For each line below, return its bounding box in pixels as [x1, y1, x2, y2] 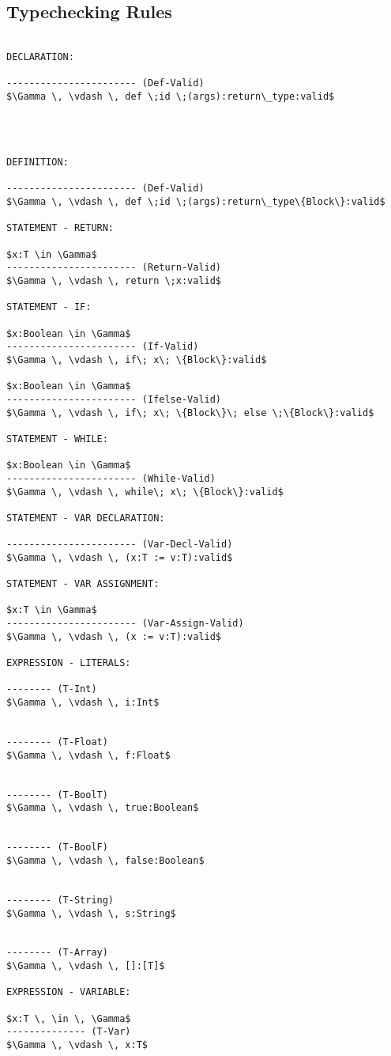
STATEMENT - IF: [6, 301, 92, 313]
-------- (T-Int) [6, 683, 97, 695]
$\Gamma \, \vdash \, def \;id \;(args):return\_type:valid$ [6, 90, 335, 102]
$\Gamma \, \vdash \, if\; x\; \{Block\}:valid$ [6, 354, 267, 365]
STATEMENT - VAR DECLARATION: [6, 512, 165, 524]
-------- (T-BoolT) [6, 789, 108, 801]
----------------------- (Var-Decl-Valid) [6, 539, 233, 551]
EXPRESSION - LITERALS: [6, 657, 131, 669]
